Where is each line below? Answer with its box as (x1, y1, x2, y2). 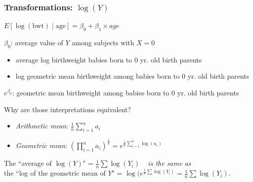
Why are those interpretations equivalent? (4, 104, 131, 114)
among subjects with (72, 37, 134, 48)
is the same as (148, 158, 191, 168)
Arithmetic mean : (15, 121, 68, 131)
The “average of (4, 158, 52, 168)
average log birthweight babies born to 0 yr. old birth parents (15, 54, 202, 64)
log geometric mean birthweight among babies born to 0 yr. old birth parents (15, 71, 250, 81)
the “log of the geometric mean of (4, 168, 106, 178)
